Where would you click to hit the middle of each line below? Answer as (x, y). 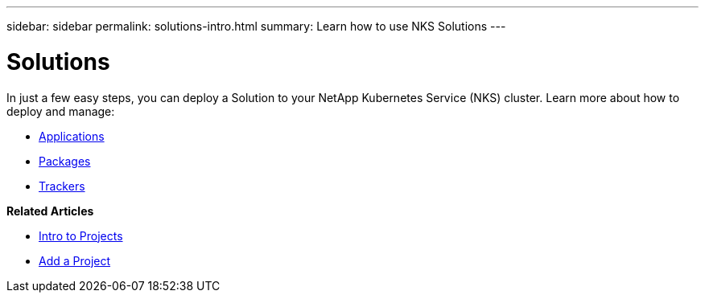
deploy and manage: (61, 111)
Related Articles (50, 211)
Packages (65, 161)
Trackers (62, 186)
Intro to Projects (81, 236)
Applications (72, 136)
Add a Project (75, 260)
